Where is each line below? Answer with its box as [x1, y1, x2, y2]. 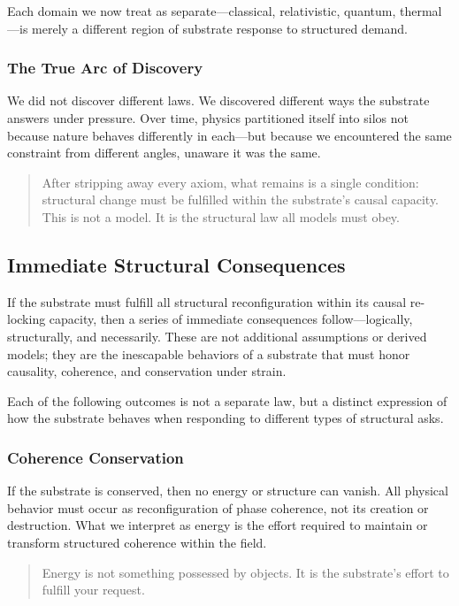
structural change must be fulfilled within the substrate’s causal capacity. [42, 190, 440, 209]
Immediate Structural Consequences [7, 250, 346, 278]
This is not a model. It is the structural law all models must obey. [42, 207, 400, 226]
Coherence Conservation [7, 446, 184, 468]
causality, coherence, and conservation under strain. [7, 362, 287, 380]
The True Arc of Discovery [7, 57, 203, 79]
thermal [399, 2, 442, 19]
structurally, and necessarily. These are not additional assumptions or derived [7, 326, 427, 345]
